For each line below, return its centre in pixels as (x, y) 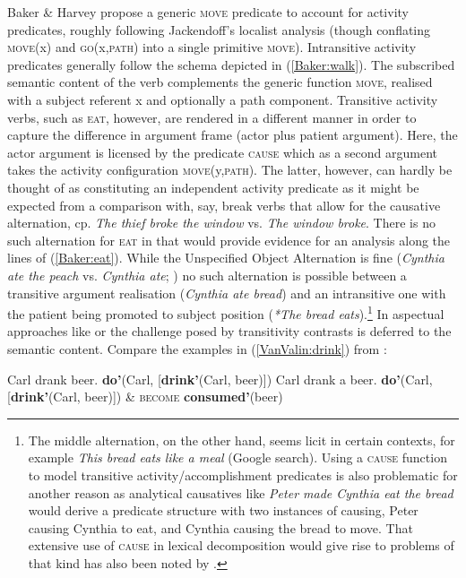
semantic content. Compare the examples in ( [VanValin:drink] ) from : (197, 348)
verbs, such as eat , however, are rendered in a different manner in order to (212, 117)
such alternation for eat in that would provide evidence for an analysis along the (229, 240)
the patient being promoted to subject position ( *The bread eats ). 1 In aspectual (226, 312)
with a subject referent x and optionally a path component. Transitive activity (223, 99)
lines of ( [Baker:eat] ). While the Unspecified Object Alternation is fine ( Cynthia (226, 258)
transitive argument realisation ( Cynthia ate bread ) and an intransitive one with (227, 293)
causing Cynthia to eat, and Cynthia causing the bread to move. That (220, 527)
